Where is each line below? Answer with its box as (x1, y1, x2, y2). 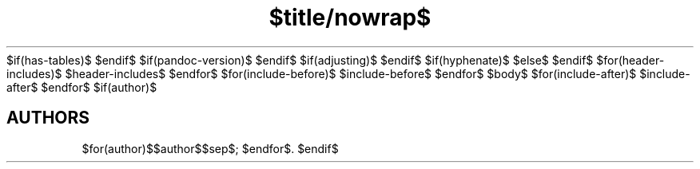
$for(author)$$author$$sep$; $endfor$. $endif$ (82, 141, 339, 155)
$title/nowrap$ (268, 4, 432, 31)
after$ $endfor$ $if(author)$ (6, 80, 157, 94)
